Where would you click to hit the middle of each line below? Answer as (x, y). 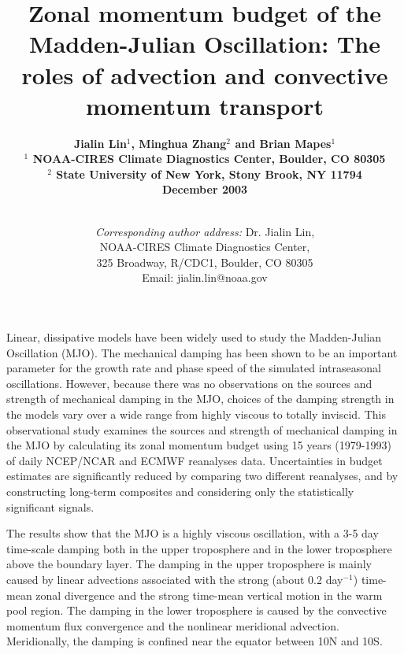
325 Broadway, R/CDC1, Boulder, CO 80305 (205, 262)
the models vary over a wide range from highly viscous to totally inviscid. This (196, 414)
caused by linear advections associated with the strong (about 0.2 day (175, 579)
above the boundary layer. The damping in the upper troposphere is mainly (189, 564)
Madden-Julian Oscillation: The (205, 44)
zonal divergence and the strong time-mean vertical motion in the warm (209, 595)
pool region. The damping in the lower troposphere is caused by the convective (196, 610)
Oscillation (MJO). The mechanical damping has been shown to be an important (202, 352)
